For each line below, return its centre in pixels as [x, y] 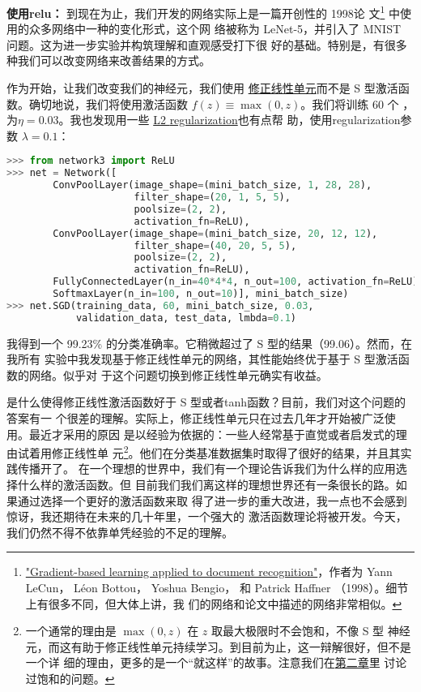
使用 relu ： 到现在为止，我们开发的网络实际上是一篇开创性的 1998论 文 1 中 [203, 12]
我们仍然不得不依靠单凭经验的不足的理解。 [120, 532]
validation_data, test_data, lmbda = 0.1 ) [186, 318]
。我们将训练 [335, 103]
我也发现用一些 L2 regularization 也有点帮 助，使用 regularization [235, 120]
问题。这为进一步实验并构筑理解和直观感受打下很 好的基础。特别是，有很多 [207, 44]
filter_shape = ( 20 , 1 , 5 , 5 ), [212, 198]
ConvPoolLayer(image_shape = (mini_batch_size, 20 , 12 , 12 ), [215, 233]
